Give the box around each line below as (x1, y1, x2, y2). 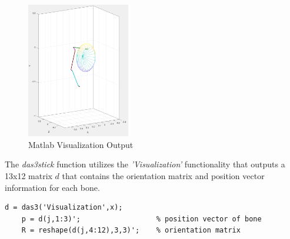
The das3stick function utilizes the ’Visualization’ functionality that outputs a (5, 158, 285, 170)
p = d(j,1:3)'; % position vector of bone (21, 214, 262, 223)
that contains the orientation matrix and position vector (62, 169, 265, 181)
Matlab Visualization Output (28, 138, 134, 150)
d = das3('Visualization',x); (5, 203, 123, 212)
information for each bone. (5, 181, 100, 193)
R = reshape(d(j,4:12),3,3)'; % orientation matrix (21, 226, 241, 235)
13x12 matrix (5, 169, 52, 181)
